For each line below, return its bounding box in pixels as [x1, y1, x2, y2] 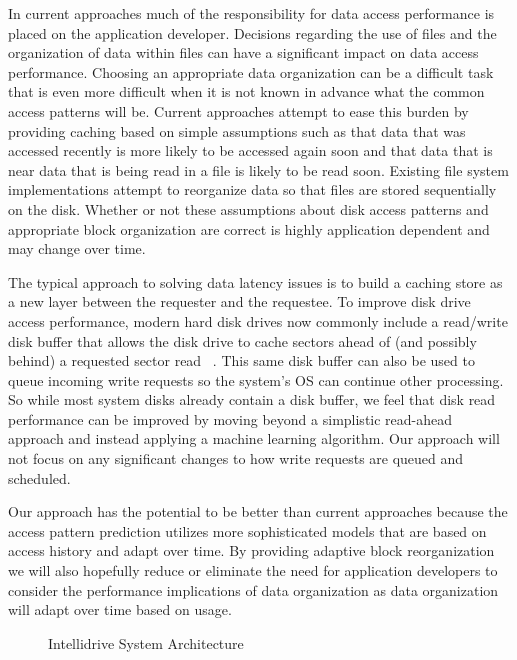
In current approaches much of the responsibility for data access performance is [8, 3, 495, 23]
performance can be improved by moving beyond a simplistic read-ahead [8, 408, 453, 429]
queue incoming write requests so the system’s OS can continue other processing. [8, 369, 504, 390]
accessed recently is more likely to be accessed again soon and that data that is [8, 140, 493, 161]
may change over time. [8, 238, 146, 259]
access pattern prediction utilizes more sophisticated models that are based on [8, 520, 487, 541]
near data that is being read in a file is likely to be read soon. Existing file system [8, 159, 509, 180]
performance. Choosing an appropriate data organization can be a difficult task [8, 61, 494, 82]
